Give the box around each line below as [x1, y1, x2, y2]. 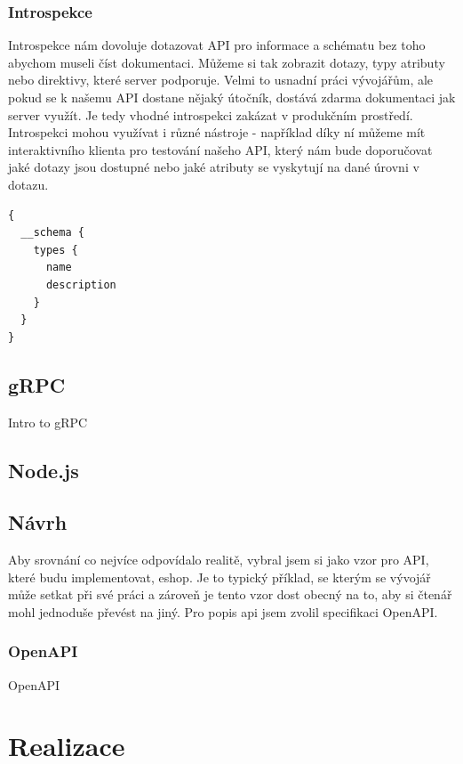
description [45, 278, 116, 291]
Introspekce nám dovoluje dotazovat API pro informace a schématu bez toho [8, 36, 426, 54]
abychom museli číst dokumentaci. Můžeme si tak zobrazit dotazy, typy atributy [8, 53, 445, 71]
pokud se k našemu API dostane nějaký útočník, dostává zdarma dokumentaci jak [8, 88, 456, 106]
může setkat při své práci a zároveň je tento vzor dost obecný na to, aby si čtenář [8, 585, 452, 604]
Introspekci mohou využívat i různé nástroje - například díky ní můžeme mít [8, 123, 426, 142]
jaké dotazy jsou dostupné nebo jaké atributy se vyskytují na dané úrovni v [8, 158, 419, 176]
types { [33, 243, 78, 256]
